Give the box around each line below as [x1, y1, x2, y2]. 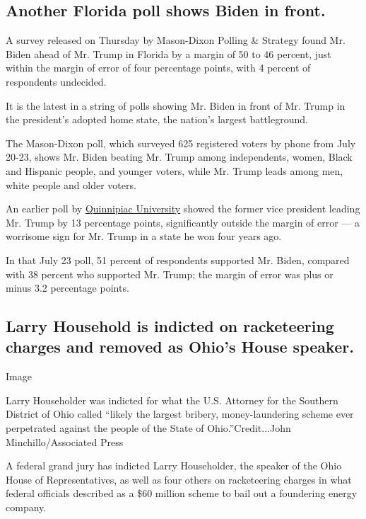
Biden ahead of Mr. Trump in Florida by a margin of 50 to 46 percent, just [6, 46, 331, 61]
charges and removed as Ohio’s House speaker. [6, 336, 354, 358]
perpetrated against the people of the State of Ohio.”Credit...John [6, 421, 291, 435]
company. [6, 500, 47, 515]
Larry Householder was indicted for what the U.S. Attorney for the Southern [6, 392, 338, 407]
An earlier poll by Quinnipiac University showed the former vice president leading [6, 201, 360, 216]
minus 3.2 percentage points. [6, 280, 129, 295]
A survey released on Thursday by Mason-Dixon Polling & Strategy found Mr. [6, 33, 346, 47]
